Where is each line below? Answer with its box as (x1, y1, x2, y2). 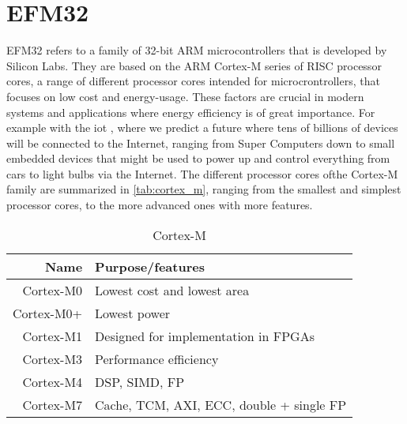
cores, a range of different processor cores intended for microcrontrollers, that (6, 73, 380, 89)
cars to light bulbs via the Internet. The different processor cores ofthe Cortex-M (6, 165, 398, 182)
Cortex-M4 (22, 372, 83, 391)
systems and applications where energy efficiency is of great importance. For (6, 103, 375, 120)
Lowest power (95, 303, 171, 322)
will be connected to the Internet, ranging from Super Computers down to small (6, 134, 395, 151)
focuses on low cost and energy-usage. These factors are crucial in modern (6, 88, 364, 104)
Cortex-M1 (22, 326, 83, 345)
